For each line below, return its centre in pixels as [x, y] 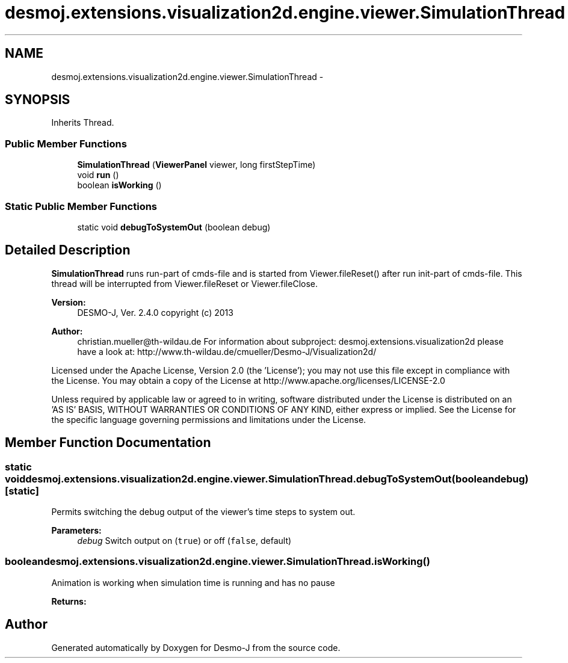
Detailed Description [68, 250]
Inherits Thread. [83, 123]
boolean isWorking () [119, 185]
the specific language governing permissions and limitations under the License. [209, 419]
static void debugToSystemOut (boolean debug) [174, 227]
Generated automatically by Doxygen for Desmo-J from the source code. [196, 647]
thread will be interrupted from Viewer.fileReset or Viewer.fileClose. [184, 283]
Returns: [69, 601]
